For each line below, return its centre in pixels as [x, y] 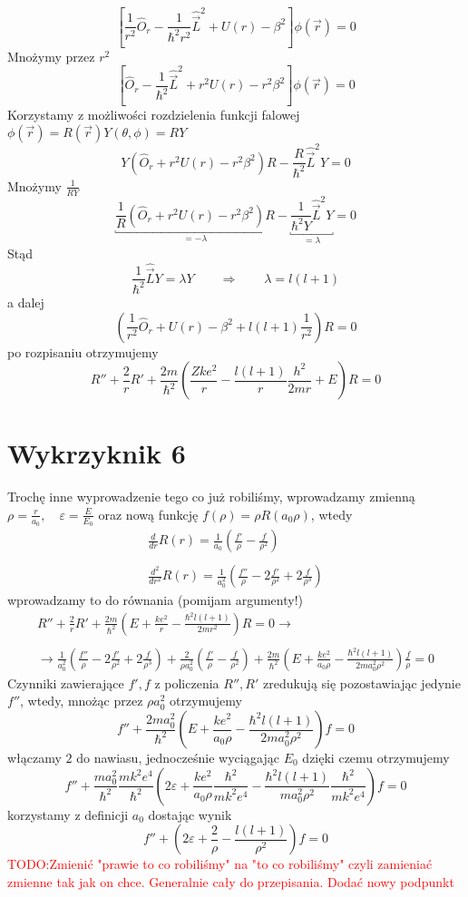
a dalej [26, 302]
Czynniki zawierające [66, 682]
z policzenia [187, 682]
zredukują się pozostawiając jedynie [361, 682]
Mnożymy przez [51, 56]
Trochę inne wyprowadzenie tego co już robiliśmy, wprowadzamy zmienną [211, 497]
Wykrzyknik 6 [97, 453]
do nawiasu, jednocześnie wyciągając [178, 758]
